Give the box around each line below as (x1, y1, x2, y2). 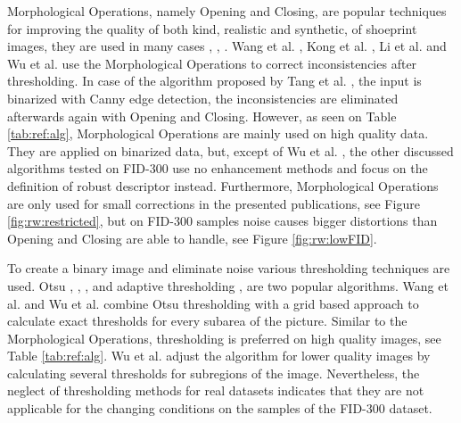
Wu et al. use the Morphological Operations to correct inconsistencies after (7, 54, 417, 72)
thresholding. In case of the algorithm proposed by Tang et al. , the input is (7, 71, 422, 90)
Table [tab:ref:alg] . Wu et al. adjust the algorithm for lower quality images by (7, 346, 431, 365)
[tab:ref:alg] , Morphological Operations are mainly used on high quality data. (7, 124, 429, 143)
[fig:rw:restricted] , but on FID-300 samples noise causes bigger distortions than (7, 211, 438, 230)
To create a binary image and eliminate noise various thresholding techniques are (7, 259, 450, 278)
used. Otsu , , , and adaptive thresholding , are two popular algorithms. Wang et (7, 276, 449, 294)
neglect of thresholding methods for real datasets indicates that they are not (7, 381, 424, 400)
